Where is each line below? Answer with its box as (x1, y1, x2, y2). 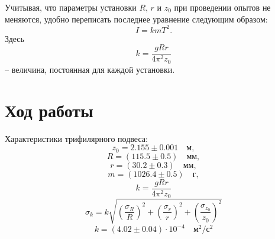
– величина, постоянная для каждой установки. (5, 63, 175, 75)
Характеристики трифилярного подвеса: (5, 132, 148, 144)
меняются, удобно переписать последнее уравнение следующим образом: (5, 12, 268, 25)
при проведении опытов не (174, 1, 271, 13)
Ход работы (5, 98, 93, 122)
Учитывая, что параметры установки (5, 1, 137, 13)
